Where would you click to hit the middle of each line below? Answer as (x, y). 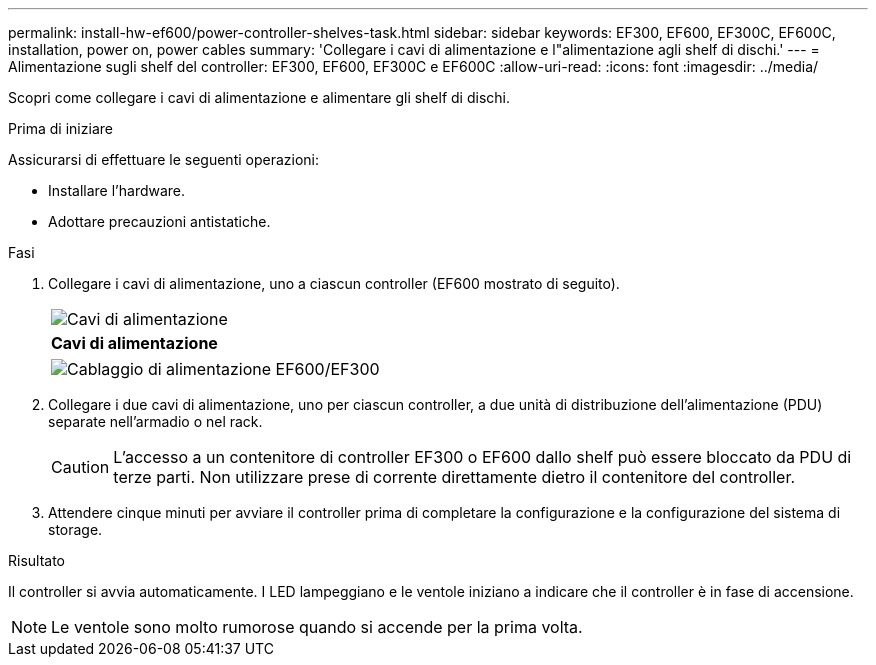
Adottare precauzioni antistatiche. (159, 221)
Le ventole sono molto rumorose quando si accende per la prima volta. (317, 627)
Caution (80, 467)
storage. (75, 529)
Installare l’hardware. (117, 190)
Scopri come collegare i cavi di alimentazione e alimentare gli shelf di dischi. (259, 97)
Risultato (37, 560)
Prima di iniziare (60, 128)
